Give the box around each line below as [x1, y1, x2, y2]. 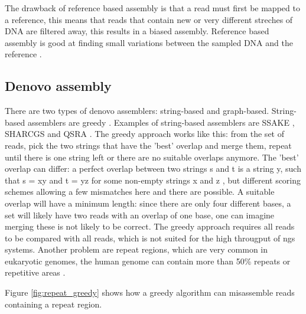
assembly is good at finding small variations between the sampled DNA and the [5, 36, 293, 48]
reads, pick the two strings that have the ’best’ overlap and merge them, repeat [5, 139, 292, 151]
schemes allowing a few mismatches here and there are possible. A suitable [5, 185, 275, 198]
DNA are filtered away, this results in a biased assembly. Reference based [5, 25, 269, 37]
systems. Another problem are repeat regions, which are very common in [5, 243, 268, 256]
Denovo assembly [5, 77, 112, 95]
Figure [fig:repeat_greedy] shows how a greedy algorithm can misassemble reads [5, 286, 295, 299]
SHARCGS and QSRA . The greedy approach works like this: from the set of [5, 127, 284, 140]
